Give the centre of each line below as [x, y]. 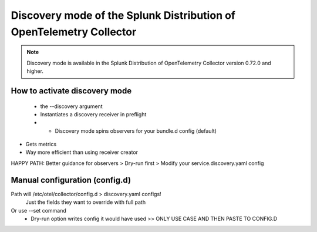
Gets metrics [41, 144]
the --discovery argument [71, 106]
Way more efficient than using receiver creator [82, 152]
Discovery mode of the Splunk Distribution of [123, 15]
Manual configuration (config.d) [71, 180]
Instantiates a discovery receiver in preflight [93, 114]
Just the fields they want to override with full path [86, 202]
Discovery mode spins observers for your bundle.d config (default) [136, 131]
